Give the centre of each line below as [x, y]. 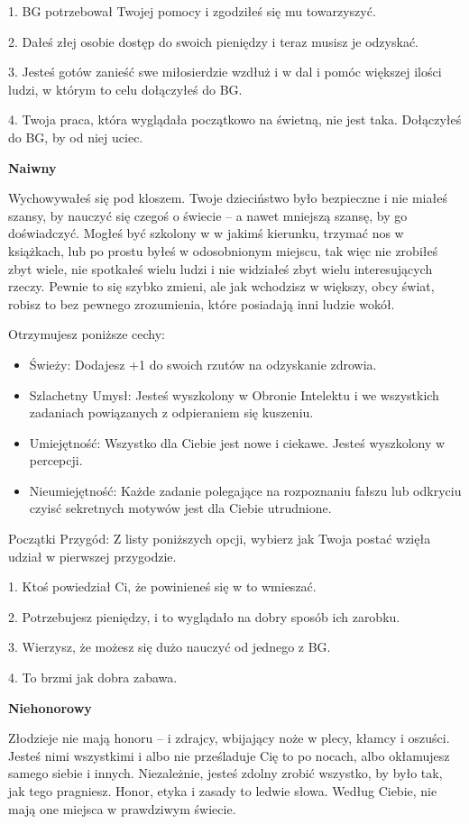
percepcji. [56, 460]
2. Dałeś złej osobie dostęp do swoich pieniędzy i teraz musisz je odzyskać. [213, 41]
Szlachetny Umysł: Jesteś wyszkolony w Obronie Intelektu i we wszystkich [234, 394]
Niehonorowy [50, 707]
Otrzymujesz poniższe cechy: [87, 334]
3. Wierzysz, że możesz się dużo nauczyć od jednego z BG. [170, 647]
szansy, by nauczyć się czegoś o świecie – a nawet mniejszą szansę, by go [208, 215]
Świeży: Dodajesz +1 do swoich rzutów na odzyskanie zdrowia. [203, 364]
